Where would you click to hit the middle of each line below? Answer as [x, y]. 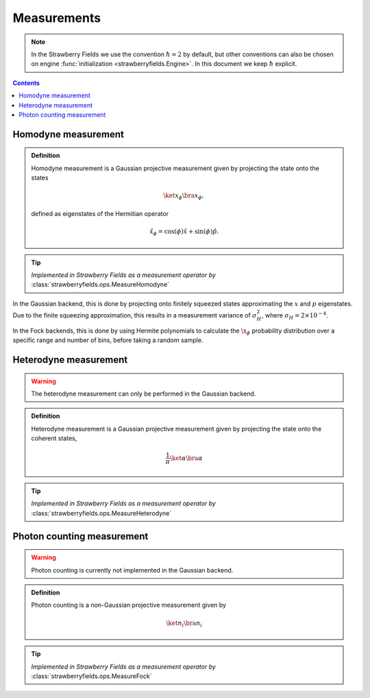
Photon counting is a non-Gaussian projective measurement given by [128, 605]
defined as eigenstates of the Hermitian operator [100, 213]
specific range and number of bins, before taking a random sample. [108, 340]
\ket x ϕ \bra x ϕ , [184, 197]
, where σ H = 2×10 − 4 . [295, 316]
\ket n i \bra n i [184, 624]
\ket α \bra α [186, 458]
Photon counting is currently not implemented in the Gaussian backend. [132, 570]
